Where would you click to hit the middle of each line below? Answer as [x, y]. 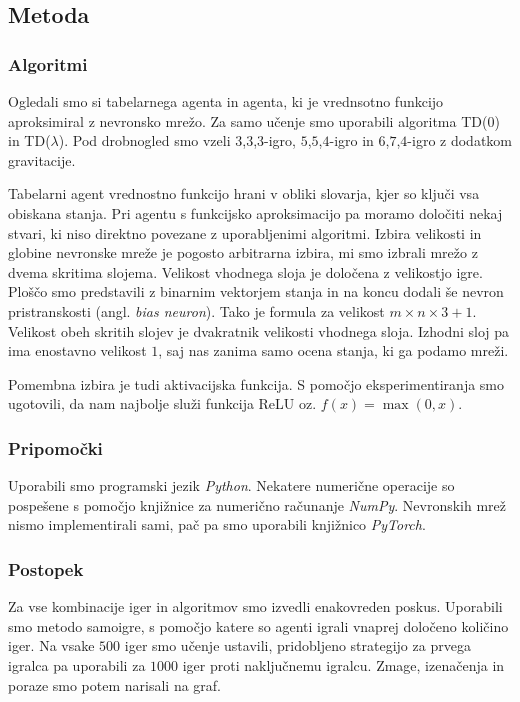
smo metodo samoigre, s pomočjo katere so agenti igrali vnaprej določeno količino [258, 625]
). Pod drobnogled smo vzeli [144, 140]
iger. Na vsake [51, 645]
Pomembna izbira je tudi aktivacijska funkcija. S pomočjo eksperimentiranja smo [256, 383]
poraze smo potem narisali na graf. [114, 684]
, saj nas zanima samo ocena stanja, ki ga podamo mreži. [333, 350]
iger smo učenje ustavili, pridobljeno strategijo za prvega [297, 645]
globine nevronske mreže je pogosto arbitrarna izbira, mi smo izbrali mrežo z [243, 252]
